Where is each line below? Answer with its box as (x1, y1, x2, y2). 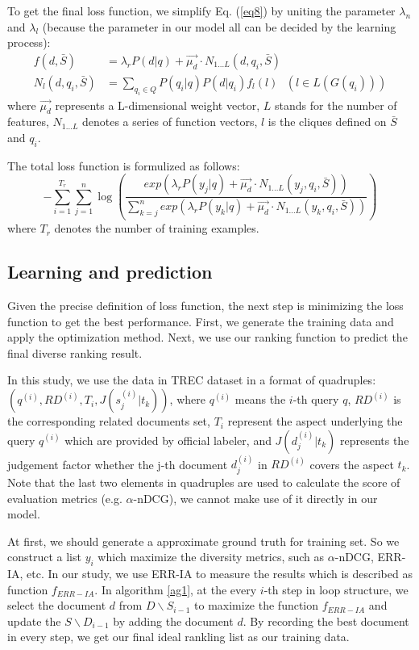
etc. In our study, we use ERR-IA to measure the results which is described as (27, 565, 413, 582)
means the (234, 391, 286, 408)
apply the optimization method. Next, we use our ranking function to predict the (7, 329, 408, 346)
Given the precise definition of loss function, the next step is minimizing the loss (7, 297, 404, 314)
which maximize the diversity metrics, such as (97, 548, 325, 565)
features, (7, 113, 49, 130)
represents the (339, 431, 409, 448)
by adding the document (113, 612, 234, 629)
